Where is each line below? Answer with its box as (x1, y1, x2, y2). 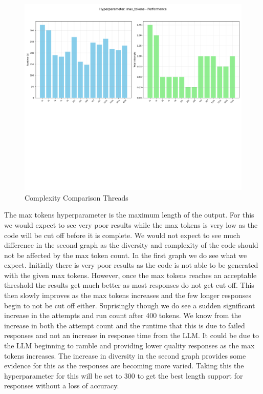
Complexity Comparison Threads (25, 192, 128, 203)
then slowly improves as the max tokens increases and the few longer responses (4, 290, 251, 301)
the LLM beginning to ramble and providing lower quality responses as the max (4, 340, 255, 351)
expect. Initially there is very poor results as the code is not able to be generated (4, 260, 258, 270)
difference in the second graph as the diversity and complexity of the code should (4, 240, 258, 250)
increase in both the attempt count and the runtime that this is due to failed (4, 320, 245, 330)
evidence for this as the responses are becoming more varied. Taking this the (4, 360, 244, 371)
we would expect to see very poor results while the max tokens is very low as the (4, 219, 258, 230)
